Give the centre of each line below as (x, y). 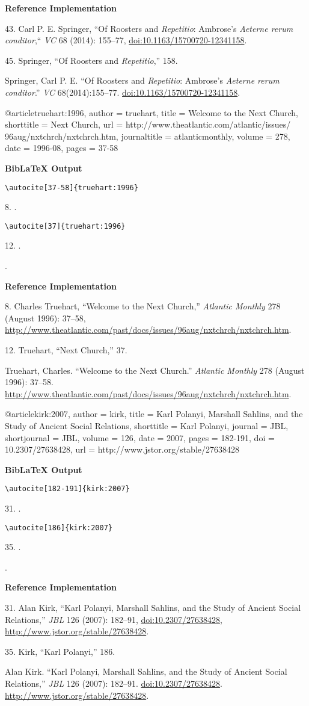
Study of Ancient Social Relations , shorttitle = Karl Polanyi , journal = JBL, (147, 425)
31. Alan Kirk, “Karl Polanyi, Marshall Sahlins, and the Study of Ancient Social (153, 608)
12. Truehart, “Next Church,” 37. (66, 350)
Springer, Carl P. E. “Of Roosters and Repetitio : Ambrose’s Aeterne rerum (142, 80)
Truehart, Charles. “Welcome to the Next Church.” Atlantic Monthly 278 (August (155, 370)
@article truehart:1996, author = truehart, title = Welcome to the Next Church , (151, 112)
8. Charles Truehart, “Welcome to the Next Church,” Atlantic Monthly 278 (143, 306)
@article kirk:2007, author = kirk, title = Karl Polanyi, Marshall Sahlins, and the (154, 414)
